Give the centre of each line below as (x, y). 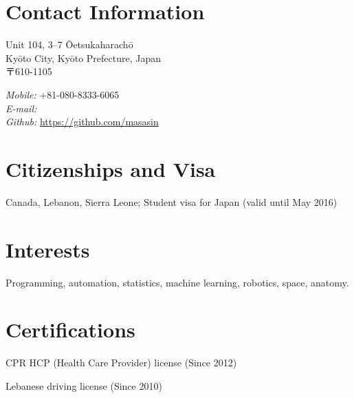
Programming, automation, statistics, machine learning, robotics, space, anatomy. (177, 282)
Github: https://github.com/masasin (82, 122)
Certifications (70, 329)
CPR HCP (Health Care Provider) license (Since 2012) (121, 363)
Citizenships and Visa (111, 168)
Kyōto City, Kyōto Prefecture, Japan (84, 57)
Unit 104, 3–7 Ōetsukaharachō (69, 44)
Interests (48, 249)
